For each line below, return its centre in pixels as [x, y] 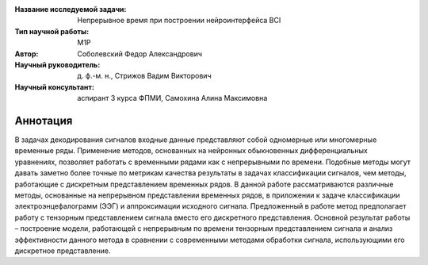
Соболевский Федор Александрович [139, 54]
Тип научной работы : [52, 31]
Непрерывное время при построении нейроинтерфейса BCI [179, 21]
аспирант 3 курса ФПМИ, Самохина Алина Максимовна [172, 98]
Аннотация [44, 120]
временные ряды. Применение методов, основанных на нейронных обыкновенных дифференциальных [191, 151]
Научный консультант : [55, 86]
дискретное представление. [63, 251]
